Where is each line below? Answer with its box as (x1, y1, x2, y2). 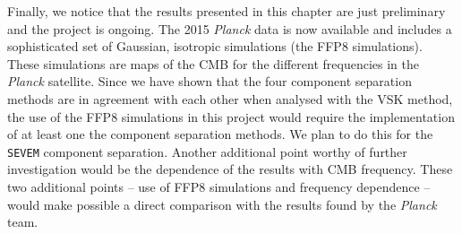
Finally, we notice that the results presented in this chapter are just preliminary (7, 2, 446, 20)
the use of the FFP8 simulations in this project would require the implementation (7, 107, 455, 126)
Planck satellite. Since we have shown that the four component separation (7, 72, 412, 91)
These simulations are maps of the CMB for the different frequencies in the (7, 54, 419, 73)
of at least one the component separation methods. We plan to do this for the (7, 125, 433, 143)
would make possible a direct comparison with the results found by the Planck (7, 195, 437, 213)
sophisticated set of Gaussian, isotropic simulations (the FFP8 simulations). (7, 37, 423, 56)
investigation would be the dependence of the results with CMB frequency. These (7, 160, 453, 178)
